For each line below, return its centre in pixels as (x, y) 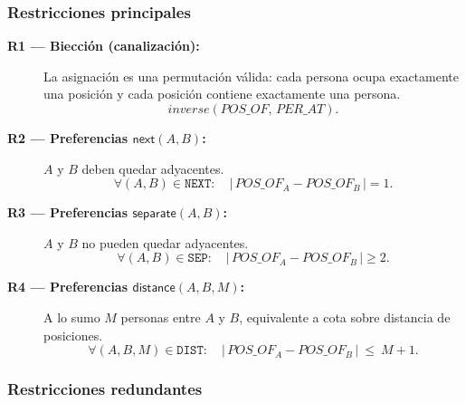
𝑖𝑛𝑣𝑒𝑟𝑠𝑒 (189, 110)
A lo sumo (72, 317)
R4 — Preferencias (68, 287)
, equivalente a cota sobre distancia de (345, 317)
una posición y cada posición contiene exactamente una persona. (222, 94)
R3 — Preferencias (68, 212)
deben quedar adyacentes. (153, 168)
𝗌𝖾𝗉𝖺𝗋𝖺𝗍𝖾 (154, 214)
